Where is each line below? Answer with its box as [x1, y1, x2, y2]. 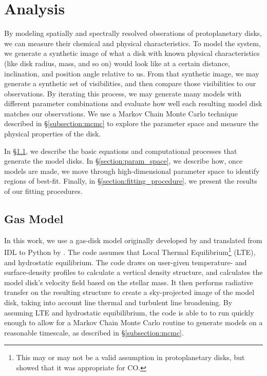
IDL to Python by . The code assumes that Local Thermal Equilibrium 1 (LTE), [4, 245, 256, 258]
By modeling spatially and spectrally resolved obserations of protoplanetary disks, [4, 28, 262, 38]
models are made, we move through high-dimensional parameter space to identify [4, 165, 260, 176]
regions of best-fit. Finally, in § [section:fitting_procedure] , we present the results [4, 175, 257, 186]
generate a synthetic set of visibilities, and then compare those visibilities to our [4, 78, 256, 89]
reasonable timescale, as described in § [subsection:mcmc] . [4, 327, 184, 338]
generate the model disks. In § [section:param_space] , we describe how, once [4, 155, 243, 166]
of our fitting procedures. [4, 186, 83, 196]
